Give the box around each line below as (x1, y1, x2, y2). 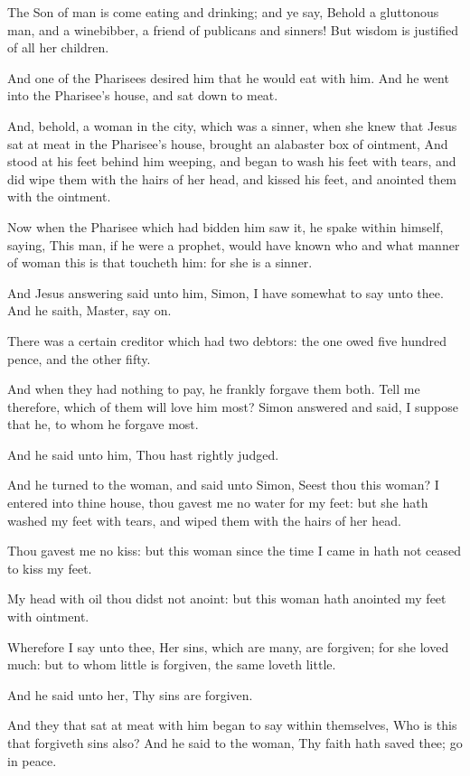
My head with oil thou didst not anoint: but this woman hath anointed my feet (7, 589, 446, 608)
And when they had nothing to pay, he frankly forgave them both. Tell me (7, 379, 420, 398)
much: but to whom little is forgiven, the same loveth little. (7, 655, 336, 674)
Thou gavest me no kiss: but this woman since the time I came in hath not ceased (7, 541, 462, 560)
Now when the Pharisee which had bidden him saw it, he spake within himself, (7, 217, 444, 236)
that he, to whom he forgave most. (7, 415, 199, 434)
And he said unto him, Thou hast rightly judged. (7, 444, 279, 463)
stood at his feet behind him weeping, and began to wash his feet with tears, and (7, 152, 456, 171)
